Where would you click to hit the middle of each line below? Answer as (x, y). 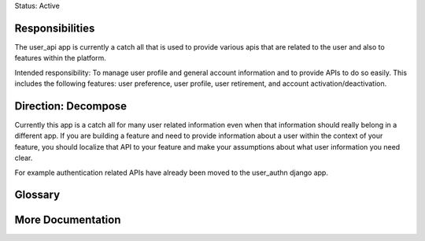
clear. (24, 158)
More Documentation (68, 220)
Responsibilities (55, 28)
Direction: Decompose (71, 106)
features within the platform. (60, 58)
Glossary (37, 195)
